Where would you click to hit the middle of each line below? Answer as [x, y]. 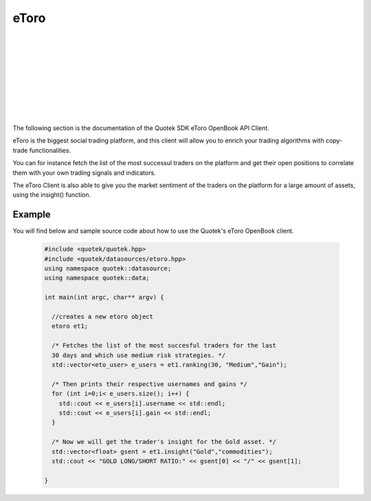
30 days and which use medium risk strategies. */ [139, 355]
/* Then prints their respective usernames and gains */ [149, 384]
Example [32, 214]
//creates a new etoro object [103, 317]
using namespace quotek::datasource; [108, 269]
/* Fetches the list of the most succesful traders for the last [164, 345]
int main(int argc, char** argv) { [104, 297]
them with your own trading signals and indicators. [84, 173]
